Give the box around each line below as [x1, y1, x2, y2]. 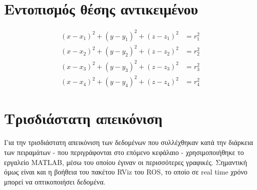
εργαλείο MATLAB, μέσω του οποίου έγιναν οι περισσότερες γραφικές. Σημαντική [4, 156, 247, 167]
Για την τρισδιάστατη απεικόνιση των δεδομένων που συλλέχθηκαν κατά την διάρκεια [4, 137, 253, 147]
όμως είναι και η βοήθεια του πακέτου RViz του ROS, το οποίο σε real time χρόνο [4, 166, 247, 177]
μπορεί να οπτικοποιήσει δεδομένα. [4, 176, 106, 186]
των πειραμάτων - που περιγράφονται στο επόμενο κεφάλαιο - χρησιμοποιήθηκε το [4, 146, 244, 157]
